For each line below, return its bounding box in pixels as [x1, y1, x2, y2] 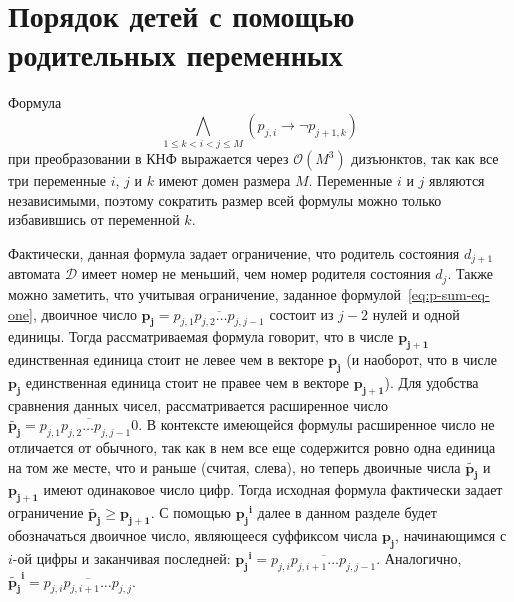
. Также [447, 263, 493, 284]
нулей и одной [372, 303, 460, 324]
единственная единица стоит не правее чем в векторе [25, 371, 350, 392]
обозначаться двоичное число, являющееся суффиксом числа [8, 525, 378, 546]
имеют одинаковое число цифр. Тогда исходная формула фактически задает [43, 479, 503, 500]
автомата [8, 263, 61, 284]
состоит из [269, 303, 334, 324]
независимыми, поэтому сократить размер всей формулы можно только [8, 189, 442, 210]
